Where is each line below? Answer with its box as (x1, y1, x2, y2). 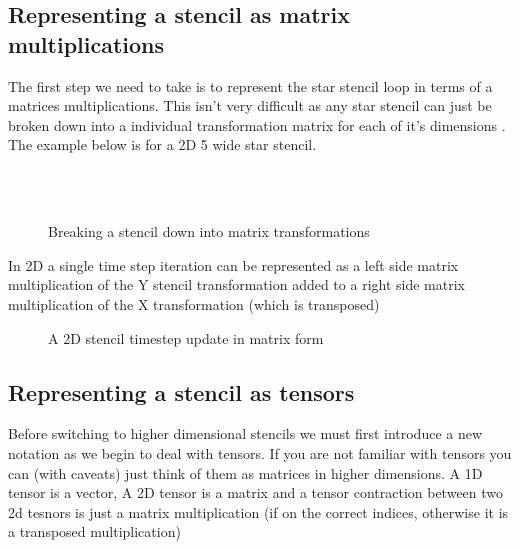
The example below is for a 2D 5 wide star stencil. (8, 134, 317, 155)
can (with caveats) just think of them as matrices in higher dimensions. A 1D (8, 462, 483, 483)
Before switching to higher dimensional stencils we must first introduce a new (8, 423, 483, 444)
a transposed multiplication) (8, 521, 181, 542)
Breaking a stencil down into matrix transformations (48, 221, 370, 242)
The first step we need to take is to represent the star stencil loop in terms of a (8, 75, 493, 96)
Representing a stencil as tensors (8, 376, 355, 407)
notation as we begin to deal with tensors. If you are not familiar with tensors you (8, 442, 512, 463)
